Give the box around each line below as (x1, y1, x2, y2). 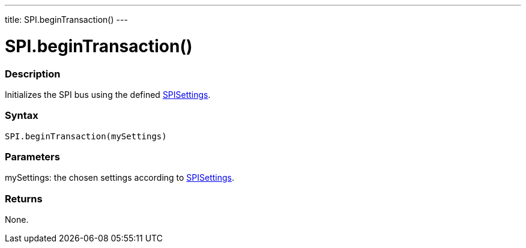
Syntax (5, 109, 38, 122)
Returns (5, 192, 43, 205)
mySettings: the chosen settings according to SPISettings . (5, 172, 235, 183)
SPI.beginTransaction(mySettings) (5, 131, 167, 141)
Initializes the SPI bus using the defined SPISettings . (5, 89, 211, 100)
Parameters (5, 151, 60, 163)
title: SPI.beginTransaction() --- (5, 14, 128, 25)
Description (5, 67, 61, 80)
